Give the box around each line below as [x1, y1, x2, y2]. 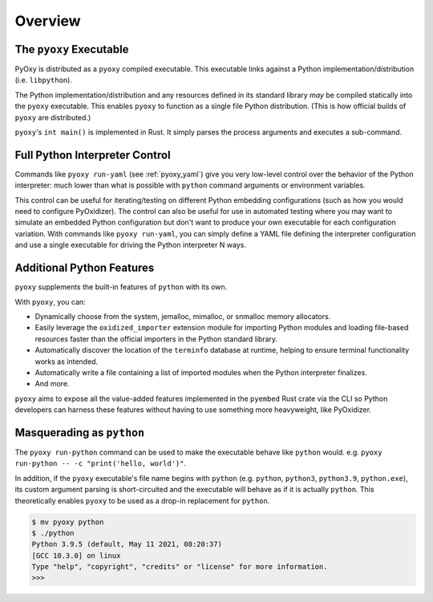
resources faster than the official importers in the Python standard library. [34, 333, 278, 344]
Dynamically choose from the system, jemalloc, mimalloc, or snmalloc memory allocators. [34, 311, 331, 321]
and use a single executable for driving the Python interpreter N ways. [14, 240, 246, 250]
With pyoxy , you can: [14, 297, 86, 306]
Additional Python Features [14, 261, 155, 275]
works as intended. [34, 357, 99, 366]
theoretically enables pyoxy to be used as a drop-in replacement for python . [14, 495, 270, 505]
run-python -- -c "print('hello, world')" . [14, 459, 187, 468]
